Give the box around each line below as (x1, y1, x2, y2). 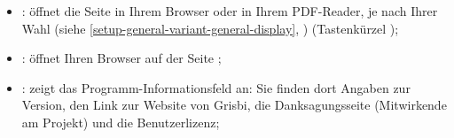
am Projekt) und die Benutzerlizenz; (21, 112, 220, 131)
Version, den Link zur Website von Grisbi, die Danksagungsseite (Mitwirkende (21, 96, 447, 114)
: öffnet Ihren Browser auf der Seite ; (21, 49, 222, 67)
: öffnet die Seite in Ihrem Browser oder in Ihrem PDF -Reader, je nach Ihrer (21, 2, 438, 19)
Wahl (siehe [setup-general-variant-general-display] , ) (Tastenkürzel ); (21, 19, 399, 37)
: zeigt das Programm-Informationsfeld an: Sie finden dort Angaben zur (21, 78, 411, 96)
